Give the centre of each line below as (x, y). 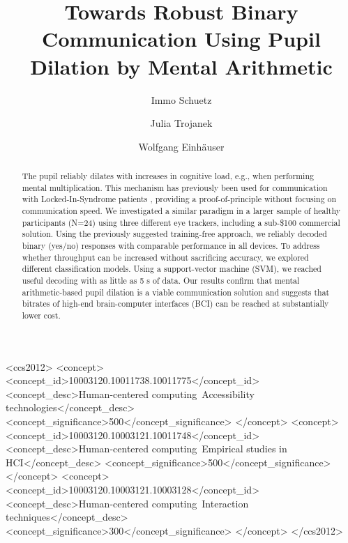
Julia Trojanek (181, 123)
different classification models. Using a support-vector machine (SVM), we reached (172, 269)
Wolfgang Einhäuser (181, 146)
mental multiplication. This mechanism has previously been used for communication (175, 187)
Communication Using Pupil (181, 39)
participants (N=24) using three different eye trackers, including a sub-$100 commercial (181, 222)
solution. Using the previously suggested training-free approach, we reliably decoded (174, 234)
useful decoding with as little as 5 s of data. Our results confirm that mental (161, 280)
